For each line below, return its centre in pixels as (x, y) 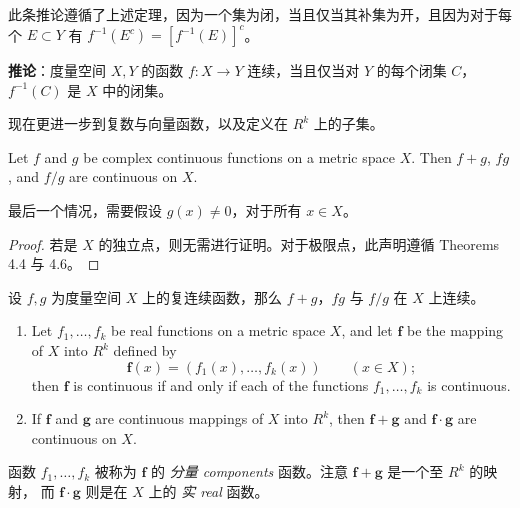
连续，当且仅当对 (303, 70)
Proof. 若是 (43, 243)
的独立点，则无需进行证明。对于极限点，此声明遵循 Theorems (299, 243)
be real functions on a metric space (218, 330)
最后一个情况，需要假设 (85, 210)
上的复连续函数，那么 (212, 296)
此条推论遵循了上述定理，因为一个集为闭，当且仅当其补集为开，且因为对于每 (260, 14)
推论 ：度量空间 (57, 70)
